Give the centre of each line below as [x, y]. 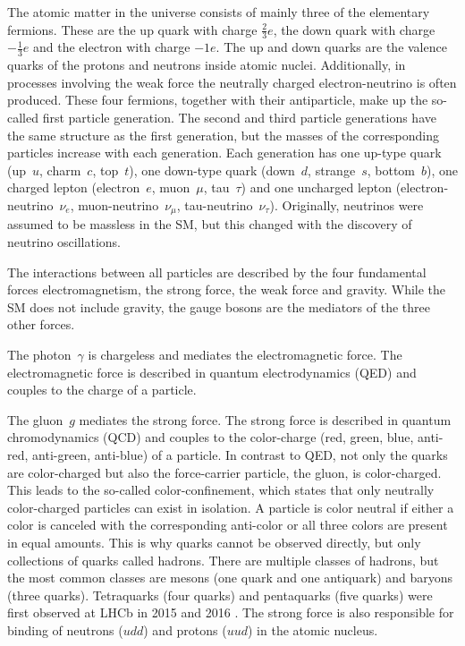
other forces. [41, 324]
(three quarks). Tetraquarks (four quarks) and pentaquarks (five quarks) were [220, 595]
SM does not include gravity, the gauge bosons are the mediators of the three [219, 306]
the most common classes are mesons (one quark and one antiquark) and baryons [230, 578]
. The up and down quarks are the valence [331, 47]
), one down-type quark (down [212, 170]
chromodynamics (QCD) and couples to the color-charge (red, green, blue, [211, 437]
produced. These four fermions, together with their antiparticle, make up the [218, 100]
